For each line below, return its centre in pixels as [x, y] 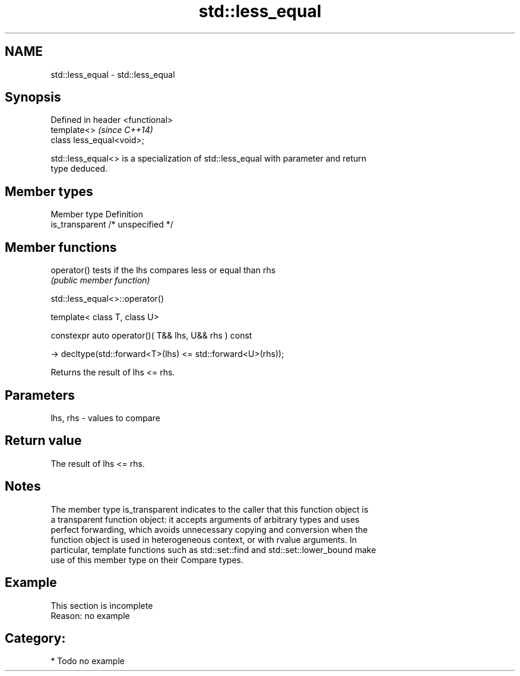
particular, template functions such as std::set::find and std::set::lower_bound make [213, 549]
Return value [43, 441]
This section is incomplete [102, 605]
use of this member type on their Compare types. [147, 560]
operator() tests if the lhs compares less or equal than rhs [163, 270]
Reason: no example [90, 615]
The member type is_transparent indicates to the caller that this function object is [210, 509]
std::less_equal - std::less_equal [113, 74]
